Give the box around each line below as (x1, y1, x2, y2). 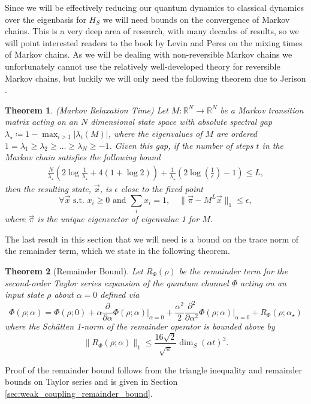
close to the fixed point (120, 182, 203, 194)
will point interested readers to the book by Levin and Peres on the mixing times (5, 36, 303, 49)
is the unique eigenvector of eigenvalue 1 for (37, 213, 200, 225)
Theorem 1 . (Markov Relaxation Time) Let (5, 103, 168, 116)
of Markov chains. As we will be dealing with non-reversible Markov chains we (5, 48, 292, 61)
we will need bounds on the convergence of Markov (102, 13, 290, 25)
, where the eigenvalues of (108, 127, 203, 139)
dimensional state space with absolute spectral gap (90, 115, 273, 128)
